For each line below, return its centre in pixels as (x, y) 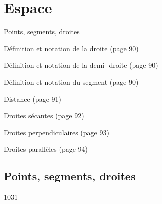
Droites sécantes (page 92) (44, 116)
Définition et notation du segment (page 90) (71, 82)
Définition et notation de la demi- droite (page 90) (81, 65)
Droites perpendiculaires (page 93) (57, 132)
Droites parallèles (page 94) (46, 149)
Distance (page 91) (33, 99)
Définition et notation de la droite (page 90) (71, 48)
